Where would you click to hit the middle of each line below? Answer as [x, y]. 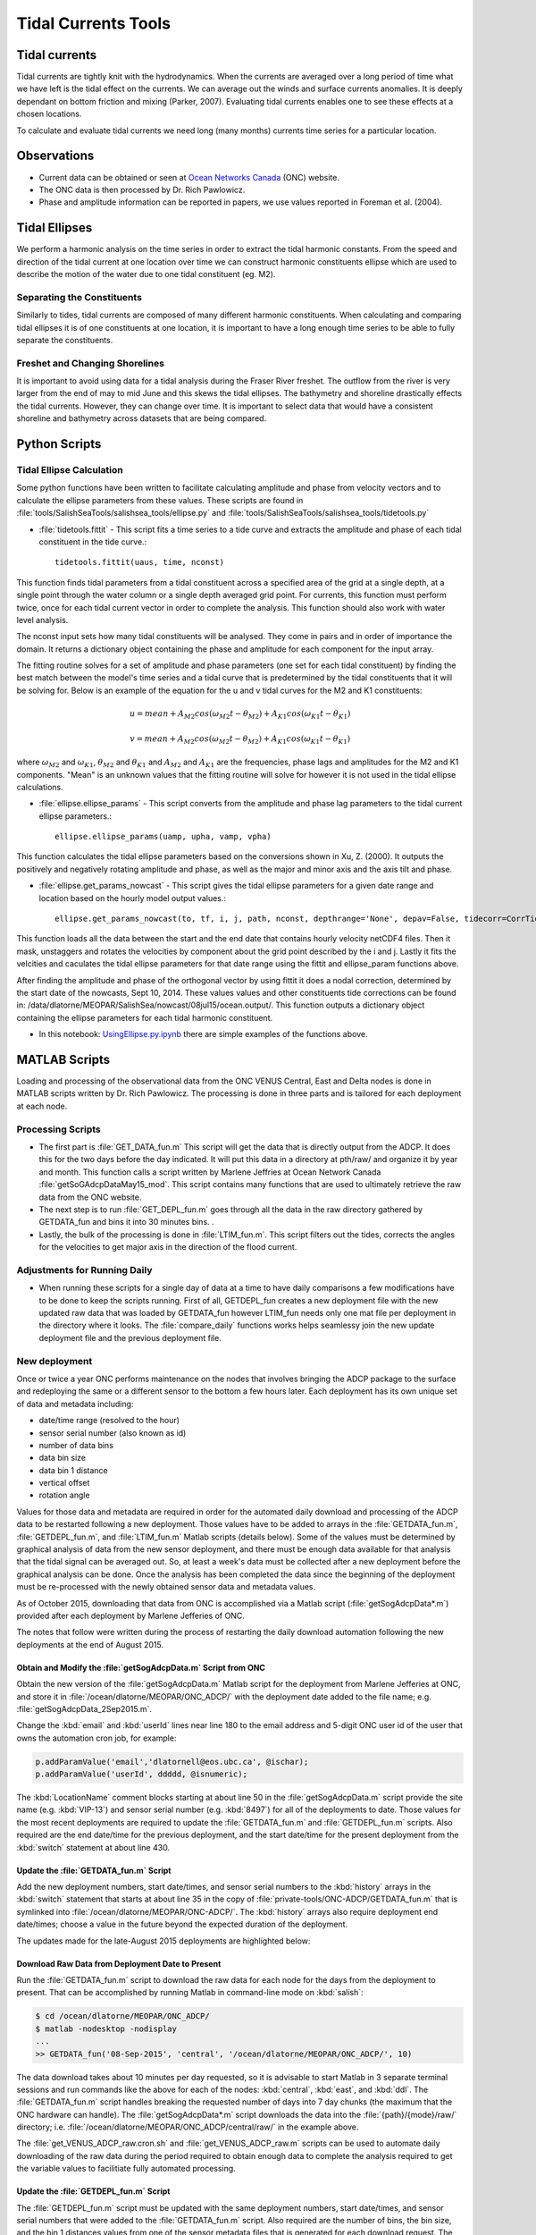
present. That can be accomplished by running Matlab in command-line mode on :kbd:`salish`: [190, 1993]
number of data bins [76, 1445]
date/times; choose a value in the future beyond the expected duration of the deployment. [182, 1924]
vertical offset [64, 1483]
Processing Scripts [59, 1129]
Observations [55, 156]
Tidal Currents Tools [94, 23]
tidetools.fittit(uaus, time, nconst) [140, 562]
